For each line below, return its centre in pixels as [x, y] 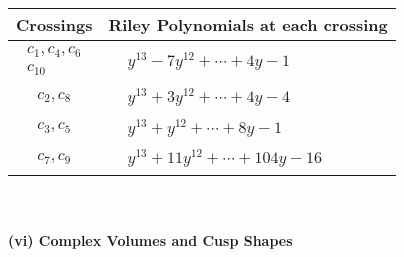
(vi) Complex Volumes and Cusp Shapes [150, 239]
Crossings [54, 24]
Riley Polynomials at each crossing [248, 24]
